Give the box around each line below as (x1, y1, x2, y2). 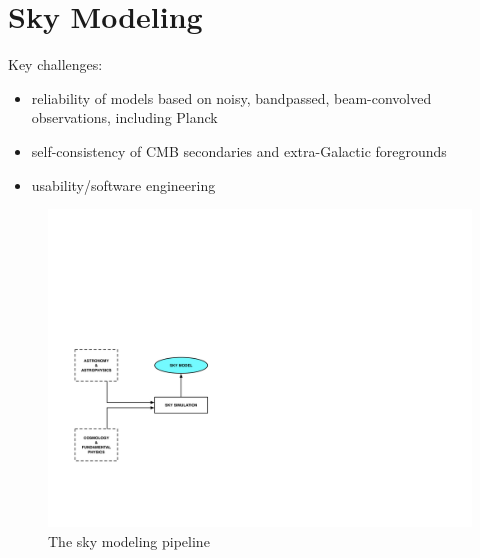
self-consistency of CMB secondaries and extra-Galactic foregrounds (31, 140, 447, 161)
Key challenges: (8, 54, 103, 75)
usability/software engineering (31, 174, 216, 195)
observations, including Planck (31, 107, 218, 128)
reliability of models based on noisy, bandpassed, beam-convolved (31, 87, 432, 108)
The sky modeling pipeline (48, 530, 210, 551)
